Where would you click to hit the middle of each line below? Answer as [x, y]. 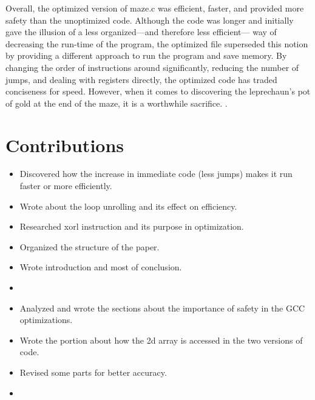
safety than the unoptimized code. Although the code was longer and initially [150, 20]
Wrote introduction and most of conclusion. [101, 267]
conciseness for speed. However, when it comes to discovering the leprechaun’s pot [158, 91]
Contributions [65, 145]
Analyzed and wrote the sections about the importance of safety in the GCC [162, 308]
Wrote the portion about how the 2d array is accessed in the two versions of [161, 340]
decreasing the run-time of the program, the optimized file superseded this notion [157, 43]
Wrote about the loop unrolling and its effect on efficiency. [128, 206]
